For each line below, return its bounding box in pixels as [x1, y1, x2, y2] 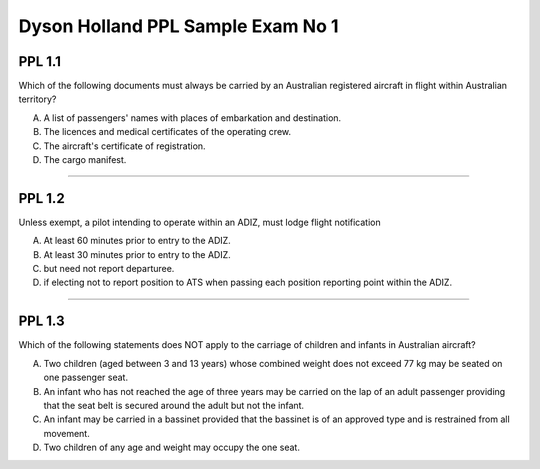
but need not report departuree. [43, 263, 175, 275]
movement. [43, 427, 90, 439]
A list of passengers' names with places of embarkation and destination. [43, 111, 342, 124]
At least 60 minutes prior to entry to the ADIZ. [43, 235, 232, 247]
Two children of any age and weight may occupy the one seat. [43, 441, 300, 454]
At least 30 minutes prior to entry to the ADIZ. [43, 248, 232, 260]
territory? [18, 93, 57, 105]
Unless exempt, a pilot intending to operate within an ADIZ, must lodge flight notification [18, 216, 381, 228]
